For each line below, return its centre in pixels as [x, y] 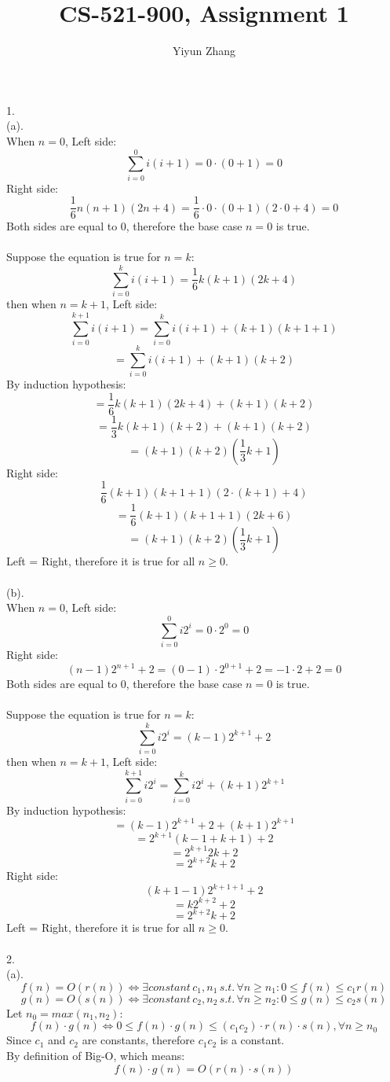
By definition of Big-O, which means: [96, 1055]
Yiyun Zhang [204, 51]
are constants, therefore [139, 1040]
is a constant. [252, 1040]
